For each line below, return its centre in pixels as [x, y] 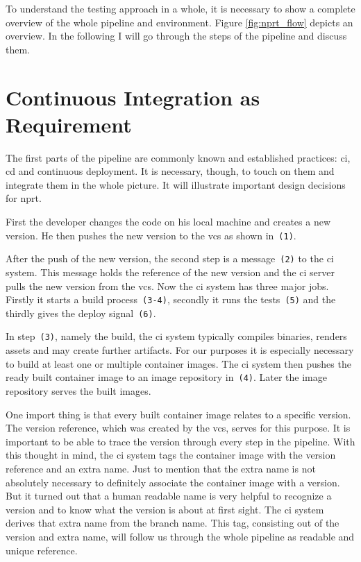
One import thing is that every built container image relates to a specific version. [178, 414]
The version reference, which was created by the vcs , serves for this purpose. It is [178, 428]
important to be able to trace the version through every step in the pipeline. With [180, 441]
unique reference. [42, 550]
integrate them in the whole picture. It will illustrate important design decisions [176, 184]
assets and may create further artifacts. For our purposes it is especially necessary [180, 350]
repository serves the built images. [78, 390]
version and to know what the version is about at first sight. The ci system [165, 509]
